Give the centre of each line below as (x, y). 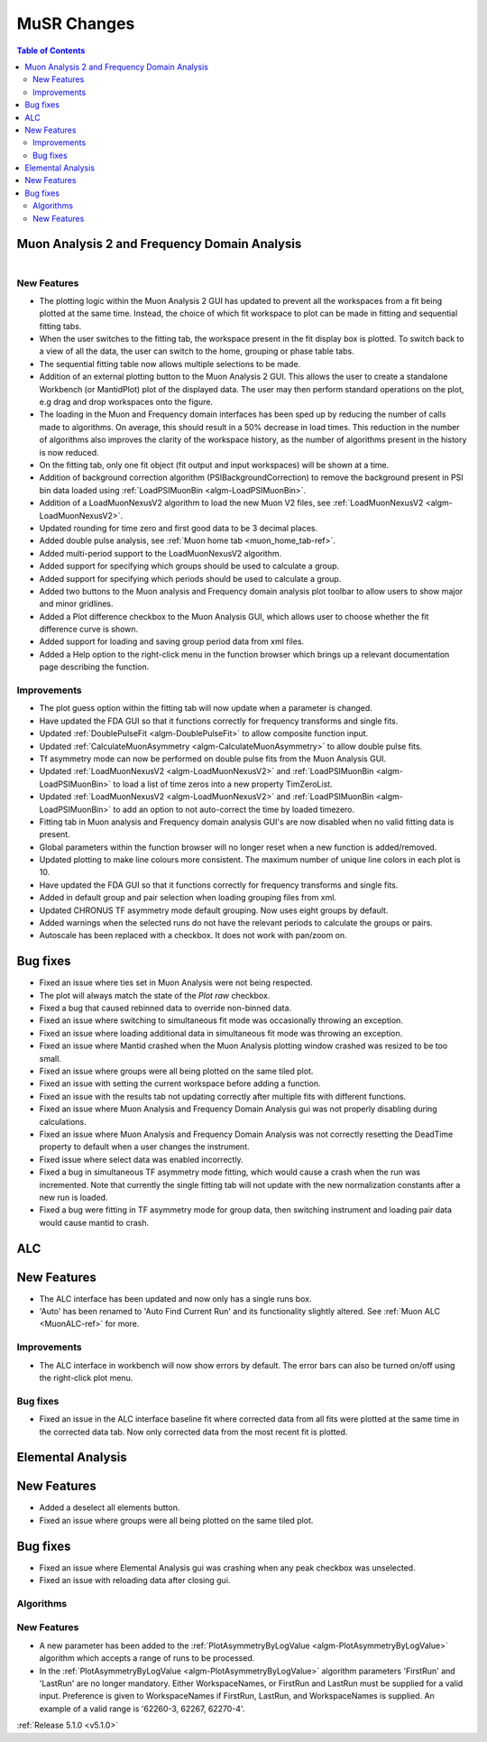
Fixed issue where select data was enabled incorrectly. (141, 1159)
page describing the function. (94, 667)
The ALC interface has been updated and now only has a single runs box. (175, 1298)
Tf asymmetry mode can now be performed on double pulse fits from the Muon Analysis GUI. (213, 759)
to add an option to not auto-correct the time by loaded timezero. (234, 809)
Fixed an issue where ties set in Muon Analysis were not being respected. (176, 982)
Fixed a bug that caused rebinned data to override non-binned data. (165, 1008)
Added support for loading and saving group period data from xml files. (172, 641)
